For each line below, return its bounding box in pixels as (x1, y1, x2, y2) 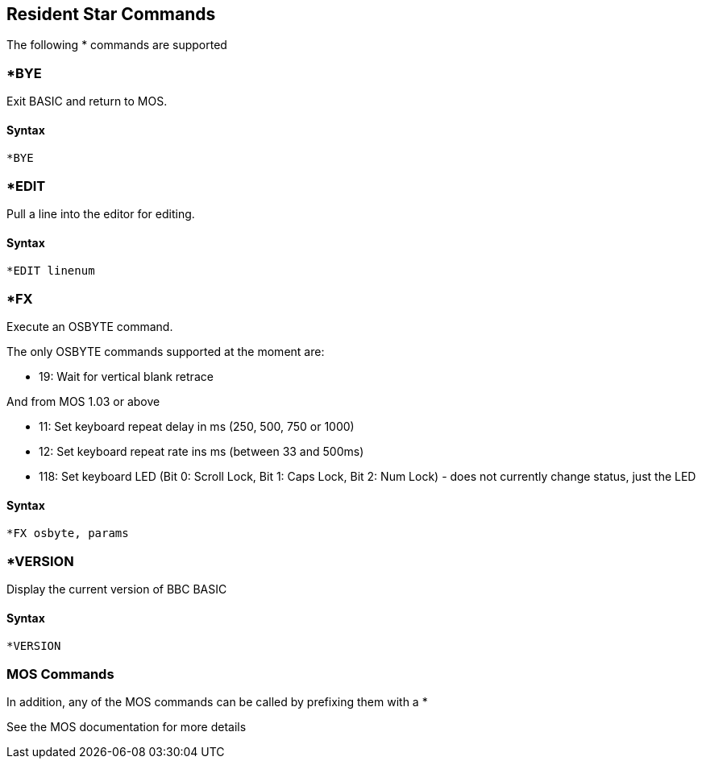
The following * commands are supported (6, 38, 227, 52)
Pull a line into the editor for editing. (6, 207, 195, 221)
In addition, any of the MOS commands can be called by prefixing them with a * (6, 695, 428, 709)
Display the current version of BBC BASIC (6, 582, 227, 597)
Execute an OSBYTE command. (6, 320, 173, 334)
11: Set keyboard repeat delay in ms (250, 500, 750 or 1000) (39, 420, 355, 434)
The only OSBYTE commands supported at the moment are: (6, 345, 325, 359)
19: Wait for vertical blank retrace (39, 370, 214, 384)
